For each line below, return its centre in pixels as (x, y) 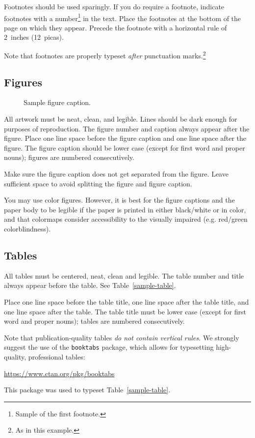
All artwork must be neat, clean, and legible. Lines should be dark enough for (121, 119)
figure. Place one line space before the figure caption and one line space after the (125, 138)
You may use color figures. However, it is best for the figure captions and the (119, 200)
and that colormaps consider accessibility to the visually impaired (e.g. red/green (126, 219)
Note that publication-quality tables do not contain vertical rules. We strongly (122, 337)
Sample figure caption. (57, 102)
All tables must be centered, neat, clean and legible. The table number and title (124, 275)
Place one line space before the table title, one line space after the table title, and (127, 302)
